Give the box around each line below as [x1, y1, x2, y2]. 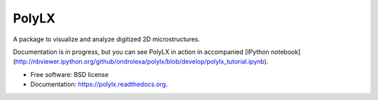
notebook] [270, 48, 301, 56]
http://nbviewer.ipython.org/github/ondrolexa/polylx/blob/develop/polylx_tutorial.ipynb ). [15, 57, 269, 66]
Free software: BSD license [30, 70, 108, 78]
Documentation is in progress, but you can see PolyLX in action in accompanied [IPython [13, 48, 269, 56]
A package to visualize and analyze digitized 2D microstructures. [13, 35, 200, 43]
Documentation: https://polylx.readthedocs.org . [30, 80, 168, 89]
